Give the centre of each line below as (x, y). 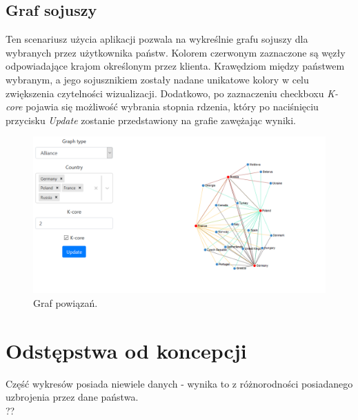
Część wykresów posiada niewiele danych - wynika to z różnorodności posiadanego (179, 383)
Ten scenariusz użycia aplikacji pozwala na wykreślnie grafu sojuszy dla (157, 39)
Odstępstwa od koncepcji (126, 350)
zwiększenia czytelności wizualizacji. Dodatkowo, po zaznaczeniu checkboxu (165, 93)
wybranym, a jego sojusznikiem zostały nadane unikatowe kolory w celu (157, 79)
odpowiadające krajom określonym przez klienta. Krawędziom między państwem (175, 66)
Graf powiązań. (66, 302)
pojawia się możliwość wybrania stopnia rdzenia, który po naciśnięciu (172, 107)
